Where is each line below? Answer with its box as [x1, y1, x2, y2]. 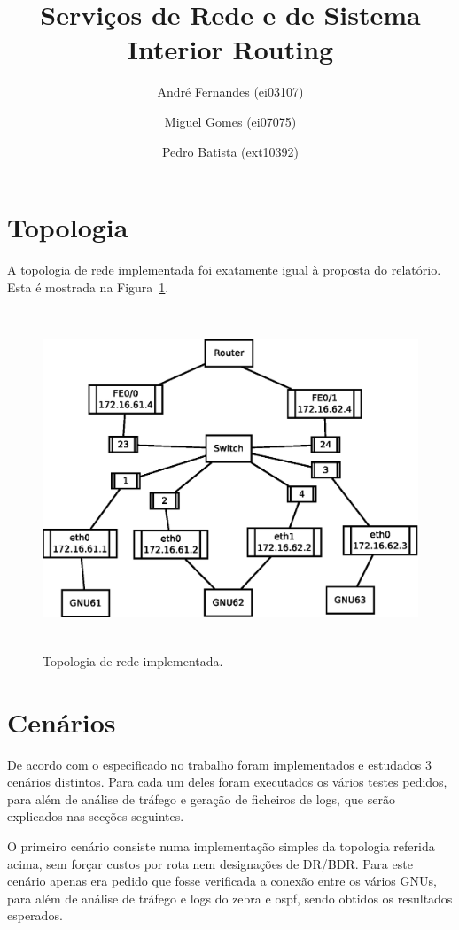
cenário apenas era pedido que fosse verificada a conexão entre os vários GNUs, [7, 872, 437, 890]
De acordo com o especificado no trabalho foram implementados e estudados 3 [7, 755, 432, 773]
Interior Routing [127, 31, 334, 67]
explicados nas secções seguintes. [7, 807, 184, 825]
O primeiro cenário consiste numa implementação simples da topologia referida [7, 836, 435, 855]
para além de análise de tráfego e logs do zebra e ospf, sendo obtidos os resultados [7, 888, 453, 907]
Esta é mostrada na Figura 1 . [7, 277, 169, 296]
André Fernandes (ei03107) [157, 82, 304, 101]
